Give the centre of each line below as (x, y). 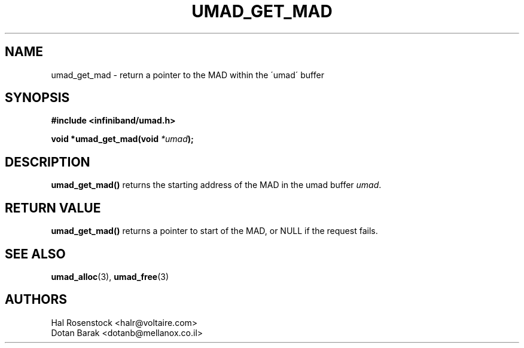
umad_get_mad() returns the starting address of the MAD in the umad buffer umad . (216, 185)
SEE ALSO (35, 254)
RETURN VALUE (53, 208)
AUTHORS (36, 300)
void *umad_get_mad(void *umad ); (122, 139)
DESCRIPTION (48, 162)
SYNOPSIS (37, 98)
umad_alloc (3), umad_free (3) (110, 276)
